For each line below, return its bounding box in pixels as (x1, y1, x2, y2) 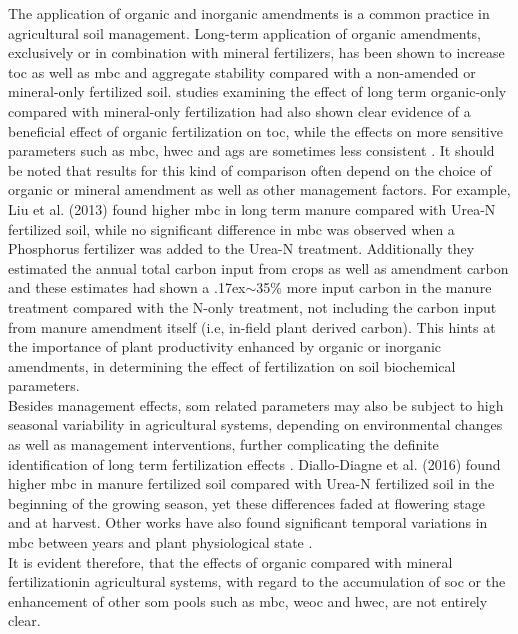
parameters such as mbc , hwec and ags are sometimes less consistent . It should (8, 140, 495, 161)
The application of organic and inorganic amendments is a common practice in (8, 3, 490, 23)
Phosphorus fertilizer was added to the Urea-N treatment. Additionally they (8, 238, 475, 259)
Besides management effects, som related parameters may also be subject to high (8, 394, 504, 415)
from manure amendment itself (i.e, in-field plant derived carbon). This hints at (8, 316, 496, 337)
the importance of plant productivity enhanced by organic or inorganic (8, 336, 442, 357)
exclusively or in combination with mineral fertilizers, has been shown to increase (8, 42, 505, 63)
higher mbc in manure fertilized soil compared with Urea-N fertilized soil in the (8, 473, 495, 494)
